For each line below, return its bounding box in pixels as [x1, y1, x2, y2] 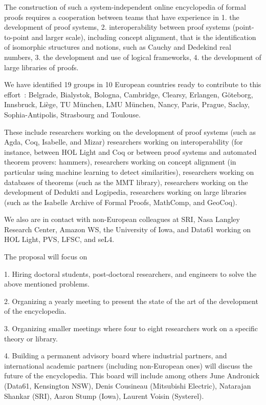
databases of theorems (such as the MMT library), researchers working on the [4, 176, 248, 187]
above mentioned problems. [4, 278, 90, 289]
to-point [4, 31, 30, 42]
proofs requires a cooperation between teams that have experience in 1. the [4, 11, 239, 22]
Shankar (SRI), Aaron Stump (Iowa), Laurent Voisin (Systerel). [4, 390, 204, 401]
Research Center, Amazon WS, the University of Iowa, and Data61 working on [4, 224, 251, 234]
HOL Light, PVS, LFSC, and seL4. [4, 234, 115, 245]
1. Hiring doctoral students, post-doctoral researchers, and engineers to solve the [4, 268, 257, 279]
